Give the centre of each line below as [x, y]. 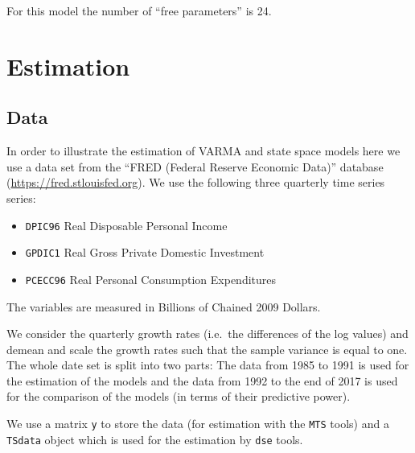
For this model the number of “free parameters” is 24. [139, 10]
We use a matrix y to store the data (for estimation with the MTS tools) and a [198, 424]
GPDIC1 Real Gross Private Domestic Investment [145, 252]
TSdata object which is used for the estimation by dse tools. [155, 439]
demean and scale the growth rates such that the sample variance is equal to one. [207, 349]
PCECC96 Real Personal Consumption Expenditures [151, 279]
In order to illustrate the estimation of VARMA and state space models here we [203, 151]
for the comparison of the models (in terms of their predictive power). [179, 396]
